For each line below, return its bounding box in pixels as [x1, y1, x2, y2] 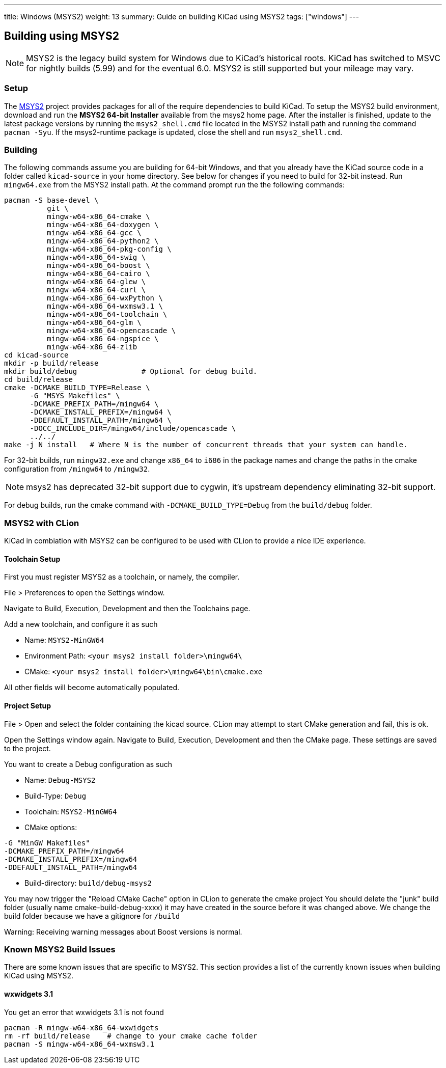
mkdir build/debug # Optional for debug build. [4, 367, 258, 376]
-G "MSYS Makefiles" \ [30, 392, 120, 400]
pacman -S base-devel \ [4, 196, 99, 205]
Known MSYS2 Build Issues [4, 944, 116, 954]
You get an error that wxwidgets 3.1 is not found [4, 1007, 164, 1017]
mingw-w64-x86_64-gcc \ [47, 229, 142, 237]
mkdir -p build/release [4, 359, 99, 368]
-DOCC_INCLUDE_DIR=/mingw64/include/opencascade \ [30, 424, 236, 433]
